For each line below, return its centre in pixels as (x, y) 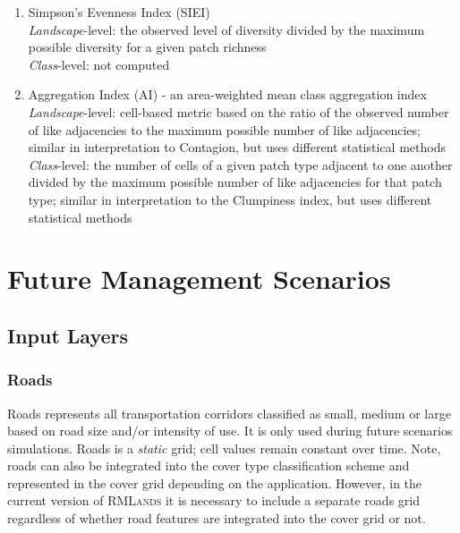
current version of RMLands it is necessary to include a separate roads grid (213, 500)
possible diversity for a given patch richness (147, 47)
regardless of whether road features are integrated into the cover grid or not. (217, 518)
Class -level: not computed (99, 64)
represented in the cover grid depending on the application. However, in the (215, 482)
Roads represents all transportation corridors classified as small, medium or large (229, 413)
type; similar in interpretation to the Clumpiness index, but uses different (230, 199)
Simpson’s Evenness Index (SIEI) (119, 12)
